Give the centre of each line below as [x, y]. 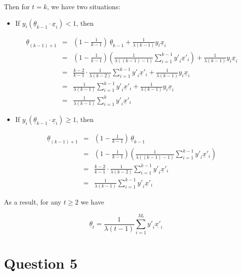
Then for [17, 6]
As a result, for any [33, 202]
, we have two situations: [84, 6]
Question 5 [41, 263]
